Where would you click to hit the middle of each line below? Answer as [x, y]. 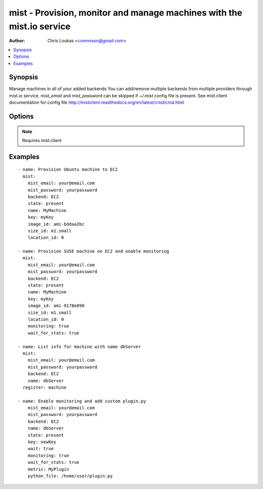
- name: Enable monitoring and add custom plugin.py [82, 401]
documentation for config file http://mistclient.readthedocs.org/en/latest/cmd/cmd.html [97, 103]
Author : [17, 41]
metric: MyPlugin [48, 469]
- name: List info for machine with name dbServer [79, 346]
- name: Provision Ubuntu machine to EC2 [68, 170]
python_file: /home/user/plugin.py [70, 476]
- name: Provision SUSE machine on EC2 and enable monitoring [94, 251]
